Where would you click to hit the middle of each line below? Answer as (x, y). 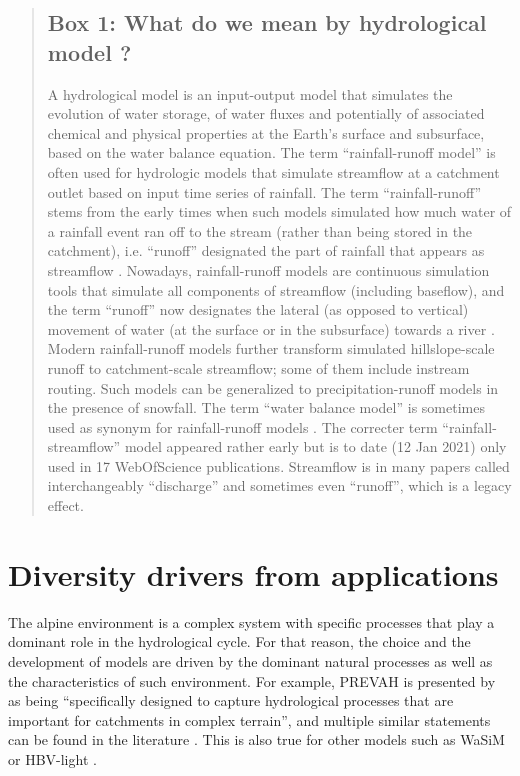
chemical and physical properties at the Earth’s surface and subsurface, (266, 132)
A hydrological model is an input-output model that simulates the (250, 93)
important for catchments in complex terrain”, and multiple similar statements (249, 719)
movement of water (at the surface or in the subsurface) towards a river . (271, 328)
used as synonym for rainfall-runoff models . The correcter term (242, 426)
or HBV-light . (52, 758)
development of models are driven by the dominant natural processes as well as (250, 660)
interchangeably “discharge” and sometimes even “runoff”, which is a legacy (279, 485)
